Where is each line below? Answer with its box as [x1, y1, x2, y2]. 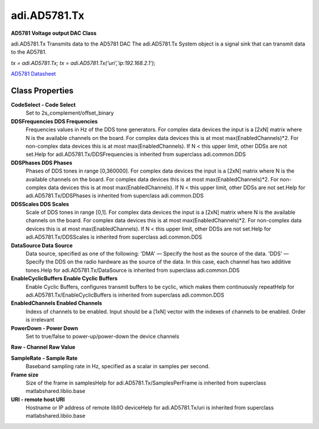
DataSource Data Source [11, 242, 73, 249]
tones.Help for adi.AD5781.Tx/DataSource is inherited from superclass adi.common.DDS [25, 266, 240, 274]
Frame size [11, 371, 38, 378]
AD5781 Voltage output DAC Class [11, 30, 97, 37]
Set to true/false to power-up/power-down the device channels [25, 333, 180, 340]
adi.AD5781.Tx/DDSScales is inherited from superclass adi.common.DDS [25, 233, 203, 240]
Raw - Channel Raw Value [11, 343, 76, 351]
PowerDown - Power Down [11, 324, 79, 331]
